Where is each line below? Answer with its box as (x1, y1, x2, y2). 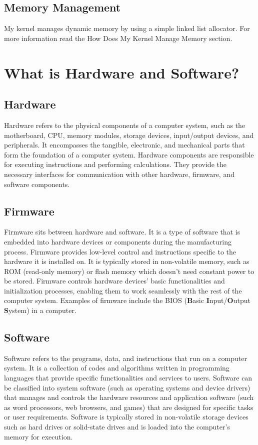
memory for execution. (4, 431, 73, 441)
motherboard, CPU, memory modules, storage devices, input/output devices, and (4, 129, 254, 140)
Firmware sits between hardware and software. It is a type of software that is (4, 226, 240, 237)
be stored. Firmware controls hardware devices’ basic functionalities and (4, 275, 225, 286)
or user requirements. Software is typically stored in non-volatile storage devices (4, 411, 248, 422)
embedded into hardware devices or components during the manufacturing (4, 236, 231, 246)
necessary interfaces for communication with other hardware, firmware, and (4, 168, 234, 179)
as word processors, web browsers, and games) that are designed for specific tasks (4, 401, 253, 412)
